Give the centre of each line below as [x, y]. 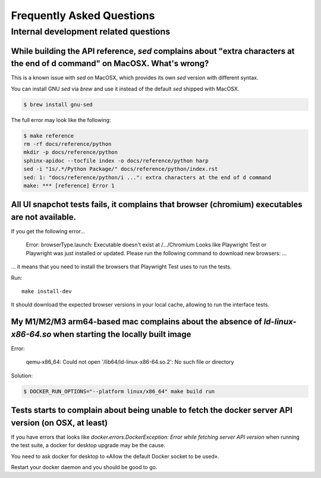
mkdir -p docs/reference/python [71, 152]
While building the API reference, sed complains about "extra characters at [153, 51]
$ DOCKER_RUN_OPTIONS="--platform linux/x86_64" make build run [119, 391]
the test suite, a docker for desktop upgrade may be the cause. [88, 445]
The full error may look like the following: [61, 120]
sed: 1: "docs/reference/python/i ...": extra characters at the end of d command [147, 177]
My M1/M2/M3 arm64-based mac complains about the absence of [136, 322]
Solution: [22, 376]
